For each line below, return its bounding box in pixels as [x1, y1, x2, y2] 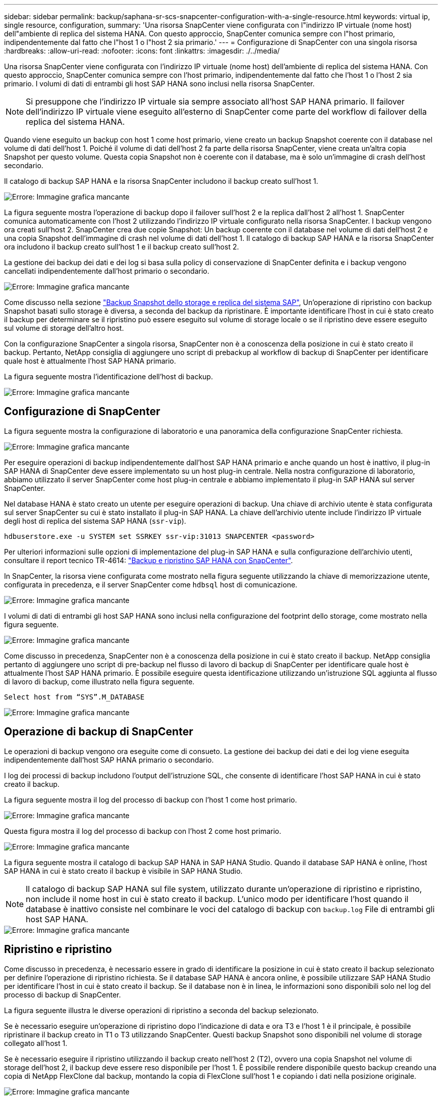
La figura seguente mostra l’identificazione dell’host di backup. [4, 372, 213, 381]
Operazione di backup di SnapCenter [4, 725, 193, 738]
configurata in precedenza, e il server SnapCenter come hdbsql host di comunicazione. [4, 580, 298, 589]
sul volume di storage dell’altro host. [4, 324, 124, 332]
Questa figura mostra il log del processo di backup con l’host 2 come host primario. [4, 826, 282, 835]
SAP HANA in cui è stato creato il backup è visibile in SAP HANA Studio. [4, 866, 243, 875]
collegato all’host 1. [4, 1038, 68, 1047]
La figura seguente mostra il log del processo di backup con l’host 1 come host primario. [4, 795, 297, 804]
